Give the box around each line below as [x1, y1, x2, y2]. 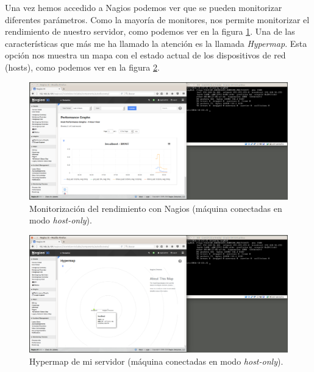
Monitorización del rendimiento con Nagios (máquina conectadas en [29, 202, 282, 214]
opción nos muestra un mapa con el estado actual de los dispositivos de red [5, 49, 286, 61]
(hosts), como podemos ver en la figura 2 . [5, 60, 160, 73]
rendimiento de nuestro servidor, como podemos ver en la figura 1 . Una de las [5, 25, 295, 38]
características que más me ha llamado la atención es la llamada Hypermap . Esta [5, 37, 307, 49]
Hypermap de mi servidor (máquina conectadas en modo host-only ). [29, 354, 284, 367]
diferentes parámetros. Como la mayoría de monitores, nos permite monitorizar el [5, 13, 310, 26]
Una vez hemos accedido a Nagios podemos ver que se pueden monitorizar [5, 1, 282, 13]
